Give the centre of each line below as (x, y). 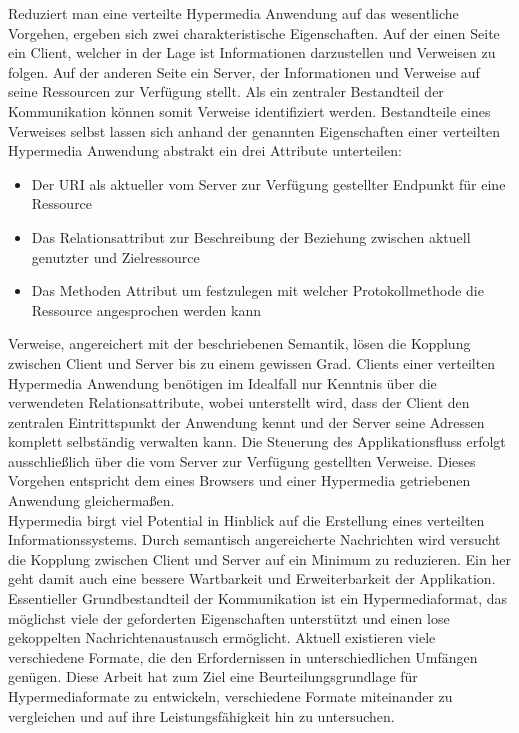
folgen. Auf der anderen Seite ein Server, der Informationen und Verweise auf (244, 71)
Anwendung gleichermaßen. (91, 500)
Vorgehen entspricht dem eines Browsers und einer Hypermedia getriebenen (239, 480)
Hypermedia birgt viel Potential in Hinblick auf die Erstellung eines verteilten (246, 519)
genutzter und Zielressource (115, 256)
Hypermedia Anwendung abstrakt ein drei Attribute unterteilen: (205, 150)
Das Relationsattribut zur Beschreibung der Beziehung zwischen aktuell (251, 236)
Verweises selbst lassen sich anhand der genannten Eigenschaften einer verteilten (254, 130)
